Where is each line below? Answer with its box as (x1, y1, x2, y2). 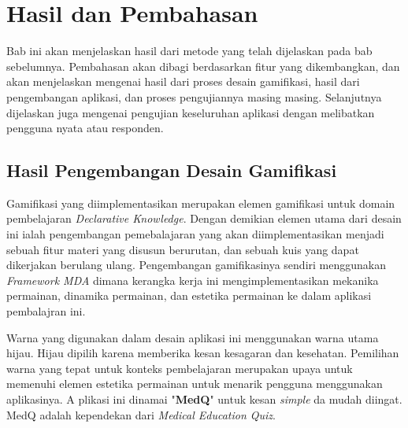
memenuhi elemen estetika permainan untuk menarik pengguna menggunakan (6, 375, 383, 392)
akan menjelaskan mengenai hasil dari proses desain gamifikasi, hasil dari (6, 73, 360, 90)
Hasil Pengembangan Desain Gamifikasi (6, 158, 337, 183)
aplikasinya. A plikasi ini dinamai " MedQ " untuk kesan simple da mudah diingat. (6, 391, 402, 408)
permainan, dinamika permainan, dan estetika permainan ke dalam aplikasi (6, 287, 372, 304)
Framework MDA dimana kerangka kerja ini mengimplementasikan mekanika (6, 271, 379, 288)
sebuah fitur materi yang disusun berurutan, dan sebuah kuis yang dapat (6, 241, 359, 257)
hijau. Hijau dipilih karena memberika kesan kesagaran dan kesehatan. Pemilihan (6, 345, 399, 361)
